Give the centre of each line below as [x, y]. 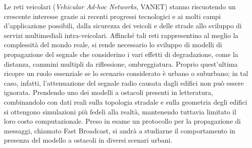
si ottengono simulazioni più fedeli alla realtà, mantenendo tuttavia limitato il [120, 111]
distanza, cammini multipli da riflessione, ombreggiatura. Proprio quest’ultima [121, 64]
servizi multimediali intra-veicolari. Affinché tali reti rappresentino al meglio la [121, 35]
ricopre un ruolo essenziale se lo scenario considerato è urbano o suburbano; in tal [126, 73]
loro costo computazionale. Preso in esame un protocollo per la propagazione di [122, 121]
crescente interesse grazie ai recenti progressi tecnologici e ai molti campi [113, 16]
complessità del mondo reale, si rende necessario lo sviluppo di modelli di [113, 45]
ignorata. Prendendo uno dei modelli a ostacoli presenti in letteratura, [109, 92]
